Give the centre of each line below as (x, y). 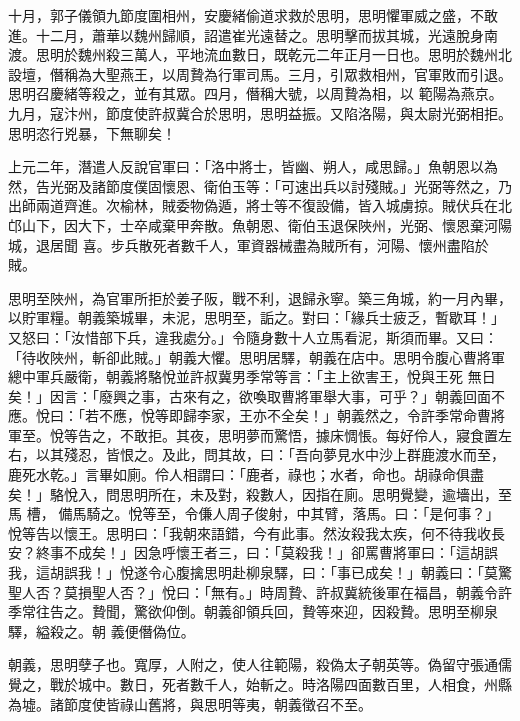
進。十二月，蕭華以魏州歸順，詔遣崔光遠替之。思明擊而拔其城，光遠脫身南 (253, 34)
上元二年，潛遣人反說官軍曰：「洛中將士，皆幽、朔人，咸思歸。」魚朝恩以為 (253, 166)
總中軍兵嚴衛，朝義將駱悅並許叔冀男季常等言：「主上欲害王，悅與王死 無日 (252, 376)
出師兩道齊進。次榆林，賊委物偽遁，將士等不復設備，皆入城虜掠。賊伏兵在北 (260, 205)
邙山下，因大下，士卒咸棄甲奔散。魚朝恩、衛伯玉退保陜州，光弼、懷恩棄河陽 (260, 224)
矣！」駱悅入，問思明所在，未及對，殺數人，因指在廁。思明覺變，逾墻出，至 (260, 493)
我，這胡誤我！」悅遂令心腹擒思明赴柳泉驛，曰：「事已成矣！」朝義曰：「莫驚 (260, 572)
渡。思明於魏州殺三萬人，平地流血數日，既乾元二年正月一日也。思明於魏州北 (260, 54)
